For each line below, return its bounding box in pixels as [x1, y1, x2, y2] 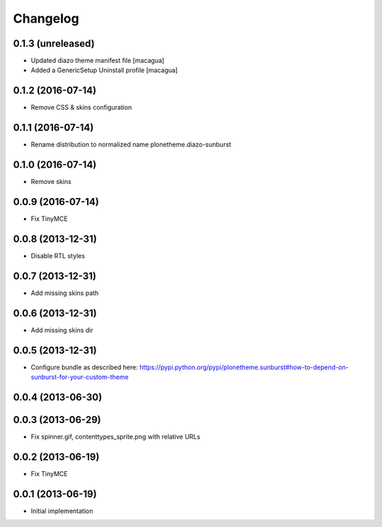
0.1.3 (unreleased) [13, 37, 95, 50]
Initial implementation [30, 506, 93, 515]
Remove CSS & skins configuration [30, 103, 132, 112]
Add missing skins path [30, 289, 99, 297]
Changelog [13, 11, 79, 26]
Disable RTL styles [30, 251, 85, 260]
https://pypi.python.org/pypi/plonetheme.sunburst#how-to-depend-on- [139, 363, 349, 371]
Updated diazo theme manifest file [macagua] [30, 57, 165, 65]
